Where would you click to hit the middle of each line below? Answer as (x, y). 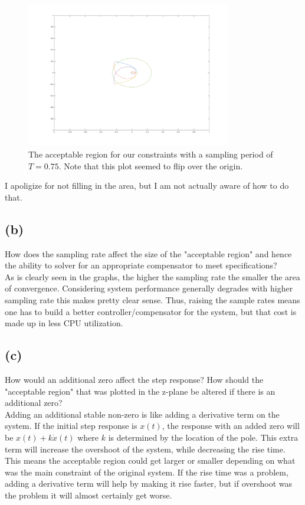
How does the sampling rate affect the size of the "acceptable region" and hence (148, 253)
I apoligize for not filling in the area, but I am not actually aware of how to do (147, 186)
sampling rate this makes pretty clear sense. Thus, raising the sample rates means (152, 300)
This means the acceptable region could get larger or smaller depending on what (150, 460)
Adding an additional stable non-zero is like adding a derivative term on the (142, 414)
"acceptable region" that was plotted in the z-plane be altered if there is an (140, 391)
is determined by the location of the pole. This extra (203, 437)
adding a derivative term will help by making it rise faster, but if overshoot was (149, 483)
